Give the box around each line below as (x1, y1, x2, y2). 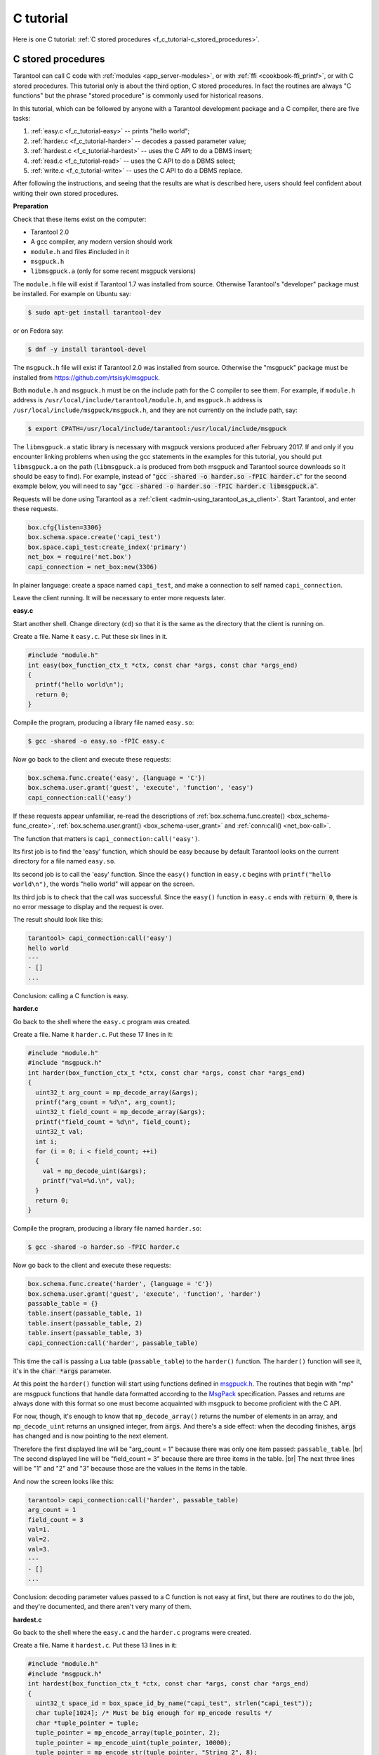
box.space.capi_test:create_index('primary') (27, 543, 187, 551)
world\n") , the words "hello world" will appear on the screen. (13, 880, 195, 888)
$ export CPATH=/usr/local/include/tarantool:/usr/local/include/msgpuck (27, 425, 287, 432)
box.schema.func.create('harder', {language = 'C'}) (27, 1280, 213, 1288)
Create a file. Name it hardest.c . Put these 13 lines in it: (13, 1641, 178, 1650)
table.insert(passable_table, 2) (27, 1319, 143, 1327)
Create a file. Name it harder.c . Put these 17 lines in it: (13, 1031, 173, 1039)
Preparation (13, 202, 48, 211)
